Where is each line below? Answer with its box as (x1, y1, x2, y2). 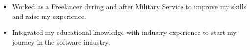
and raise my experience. (12, 11, 86, 21)
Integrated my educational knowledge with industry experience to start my (12, 27, 237, 37)
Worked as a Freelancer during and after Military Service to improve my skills (12, 1, 247, 11)
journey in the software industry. (12, 36, 110, 47)
